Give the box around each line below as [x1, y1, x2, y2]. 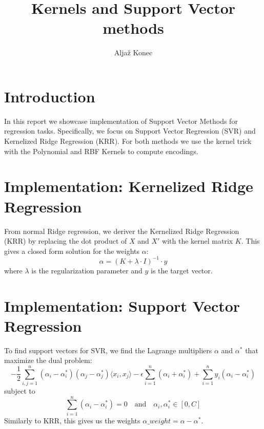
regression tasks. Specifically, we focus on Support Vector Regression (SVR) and [4, 125, 256, 136]
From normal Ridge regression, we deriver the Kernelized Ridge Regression [4, 225, 239, 236]
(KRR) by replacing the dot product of [4, 235, 127, 246]
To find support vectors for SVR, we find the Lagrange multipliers [4, 345, 212, 355]
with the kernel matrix [162, 235, 233, 246]
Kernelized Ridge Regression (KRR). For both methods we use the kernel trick [4, 136, 252, 146]
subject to [4, 385, 35, 396]
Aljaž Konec [114, 47, 153, 58]
